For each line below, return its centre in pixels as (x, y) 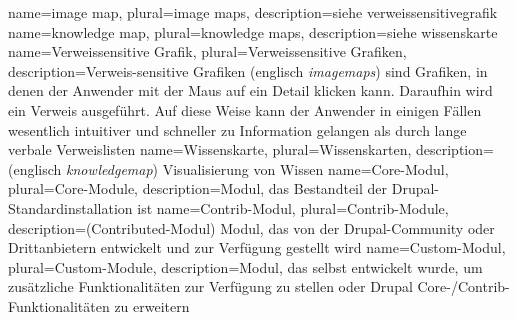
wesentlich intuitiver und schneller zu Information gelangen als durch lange (237, 129)
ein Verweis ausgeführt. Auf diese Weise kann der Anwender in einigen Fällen (245, 109)
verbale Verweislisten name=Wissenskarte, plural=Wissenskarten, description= (251, 149)
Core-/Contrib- (463, 286)
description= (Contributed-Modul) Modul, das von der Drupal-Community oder (251, 227)
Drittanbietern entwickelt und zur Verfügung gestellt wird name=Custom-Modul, (257, 247)
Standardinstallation (70, 207)
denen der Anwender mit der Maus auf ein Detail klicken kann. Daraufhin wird (250, 90)
